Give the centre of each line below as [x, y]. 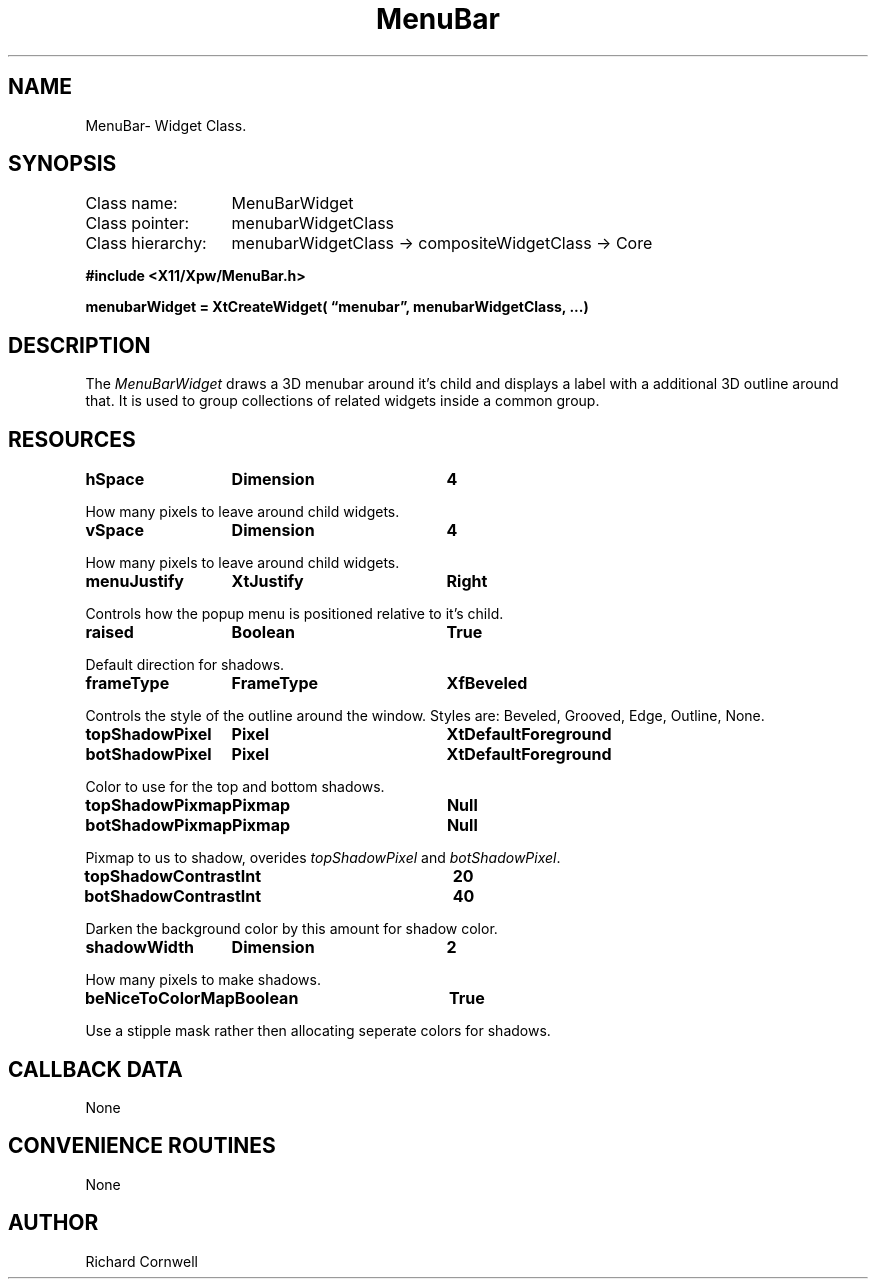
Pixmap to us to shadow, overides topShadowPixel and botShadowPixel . [323, 858]
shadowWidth [139, 947]
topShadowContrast [162, 876]
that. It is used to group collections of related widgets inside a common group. [342, 401]
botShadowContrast [162, 896]
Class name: [131, 203]
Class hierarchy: [146, 243]
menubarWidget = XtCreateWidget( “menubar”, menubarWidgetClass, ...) [337, 307]
